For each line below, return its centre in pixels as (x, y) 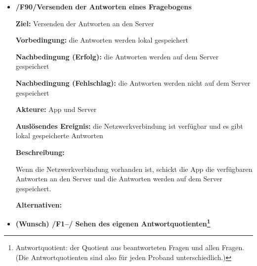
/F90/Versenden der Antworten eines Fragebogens (104, 6)
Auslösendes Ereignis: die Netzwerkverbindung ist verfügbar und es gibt (129, 126)
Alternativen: (39, 205)
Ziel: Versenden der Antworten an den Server (85, 23)
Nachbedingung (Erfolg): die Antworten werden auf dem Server (117, 56)
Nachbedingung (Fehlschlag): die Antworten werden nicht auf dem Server (133, 82)
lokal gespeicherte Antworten (59, 135)
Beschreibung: (40, 152)
